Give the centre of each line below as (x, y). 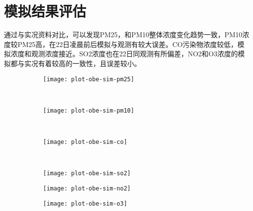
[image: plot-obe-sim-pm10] (89, 110)
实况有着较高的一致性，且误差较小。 (82, 63)
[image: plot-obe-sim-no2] (87, 188)
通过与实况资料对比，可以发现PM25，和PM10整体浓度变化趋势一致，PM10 (123, 35)
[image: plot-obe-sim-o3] (85, 203)
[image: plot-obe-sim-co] (85, 142)
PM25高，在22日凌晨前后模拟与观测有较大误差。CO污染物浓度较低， (127, 44)
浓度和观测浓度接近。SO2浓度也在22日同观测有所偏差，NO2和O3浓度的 (124, 54)
